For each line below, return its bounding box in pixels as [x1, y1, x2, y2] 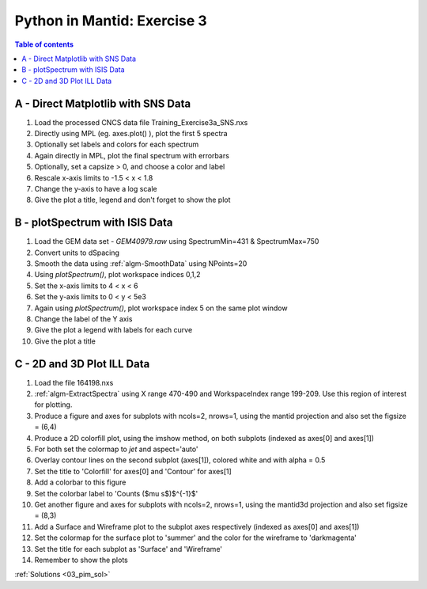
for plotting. [34, 400, 73, 409]
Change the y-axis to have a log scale [34, 184, 157, 193]
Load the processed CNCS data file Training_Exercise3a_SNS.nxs [34, 117, 248, 127]
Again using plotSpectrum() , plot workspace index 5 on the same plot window [34, 303, 288, 313]
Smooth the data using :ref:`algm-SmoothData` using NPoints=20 [34, 259, 248, 268]
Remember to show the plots [34, 555, 128, 564]
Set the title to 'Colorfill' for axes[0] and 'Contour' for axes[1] [34, 466, 232, 476]
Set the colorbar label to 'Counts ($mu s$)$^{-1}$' [34, 488, 198, 498]
